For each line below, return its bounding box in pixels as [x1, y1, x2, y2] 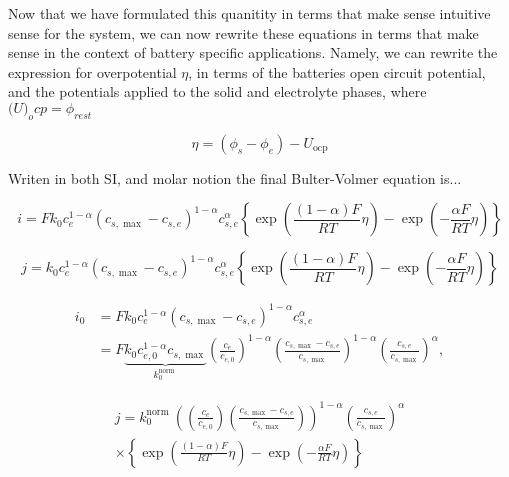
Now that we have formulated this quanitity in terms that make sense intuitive [8, 3, 491, 23]
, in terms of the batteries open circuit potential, [188, 61, 486, 82]
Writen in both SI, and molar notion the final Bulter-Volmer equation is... [8, 167, 462, 188]
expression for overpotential [8, 61, 177, 82]
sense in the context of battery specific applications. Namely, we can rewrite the [8, 42, 498, 63]
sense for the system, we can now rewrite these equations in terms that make [8, 22, 479, 43]
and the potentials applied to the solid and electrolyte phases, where [8, 81, 427, 102]
